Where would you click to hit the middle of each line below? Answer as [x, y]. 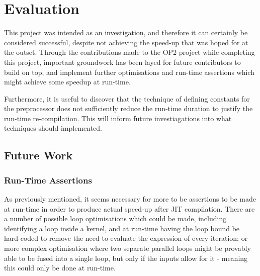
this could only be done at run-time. [60, 268]
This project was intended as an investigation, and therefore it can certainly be [126, 32]
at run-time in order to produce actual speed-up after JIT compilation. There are [129, 208]
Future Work [38, 155]
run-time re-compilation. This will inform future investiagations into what [118, 118]
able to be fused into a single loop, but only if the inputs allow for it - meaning [126, 258]
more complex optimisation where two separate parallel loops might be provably [127, 248]
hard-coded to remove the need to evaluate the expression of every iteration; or [126, 238]
